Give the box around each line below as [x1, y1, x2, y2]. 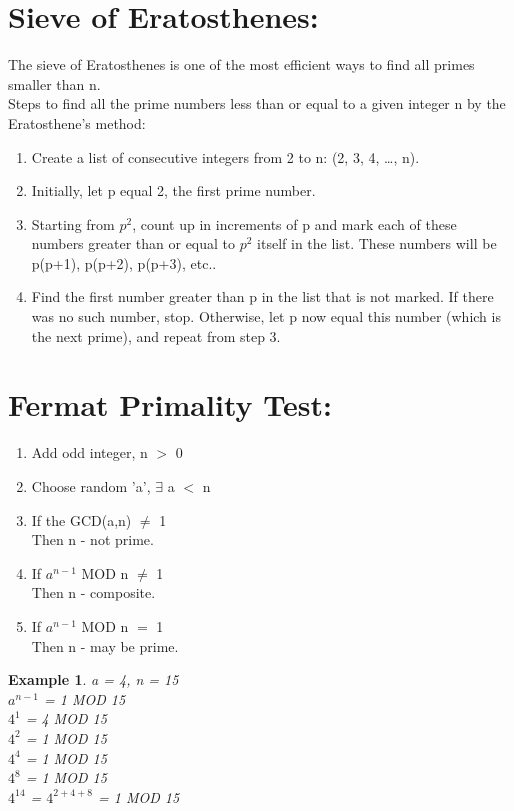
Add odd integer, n [31, 442, 148, 463]
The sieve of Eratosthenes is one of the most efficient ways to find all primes [8, 54, 475, 75]
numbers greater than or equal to [31, 233, 236, 254]
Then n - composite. [31, 582, 156, 603]
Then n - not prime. [31, 529, 154, 550]
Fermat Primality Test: [8, 384, 332, 425]
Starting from [31, 213, 115, 234]
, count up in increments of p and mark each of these [132, 213, 457, 234]
